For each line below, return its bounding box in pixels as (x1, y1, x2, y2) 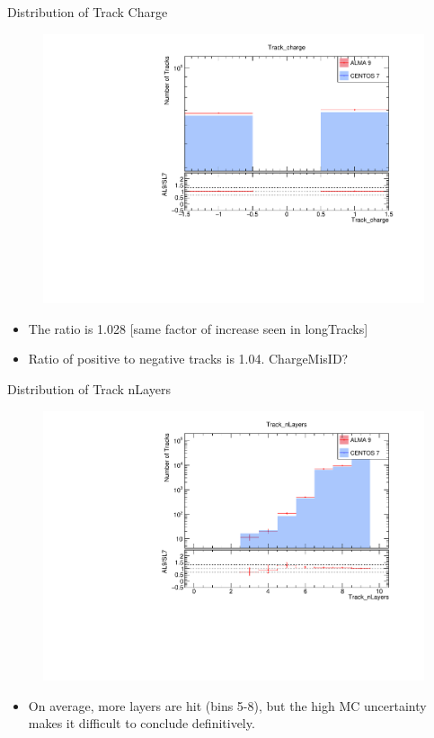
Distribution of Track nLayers (7, 380, 171, 399)
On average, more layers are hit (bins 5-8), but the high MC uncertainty (28, 696, 427, 715)
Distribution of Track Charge (7, 3, 168, 21)
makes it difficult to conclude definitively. (28, 714, 255, 733)
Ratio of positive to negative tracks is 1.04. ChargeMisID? (28, 349, 349, 368)
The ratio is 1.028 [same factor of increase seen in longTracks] (28, 319, 368, 337)
